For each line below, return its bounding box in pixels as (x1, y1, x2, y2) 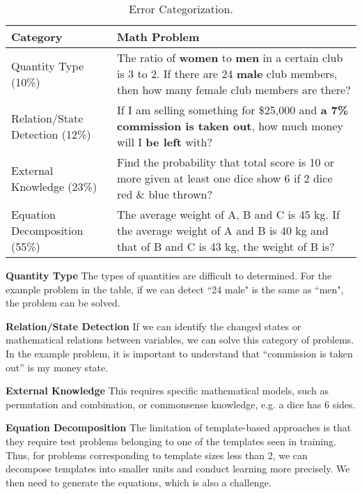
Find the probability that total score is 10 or (117, 154, 335, 170)
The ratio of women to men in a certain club (117, 49, 343, 65)
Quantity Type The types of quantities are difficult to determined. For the (6, 268, 332, 282)
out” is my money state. (6, 360, 109, 374)
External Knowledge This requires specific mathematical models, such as (6, 383, 329, 398)
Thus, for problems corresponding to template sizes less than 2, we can (6, 447, 308, 462)
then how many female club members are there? (117, 82, 351, 98)
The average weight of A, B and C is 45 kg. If (117, 206, 340, 222)
